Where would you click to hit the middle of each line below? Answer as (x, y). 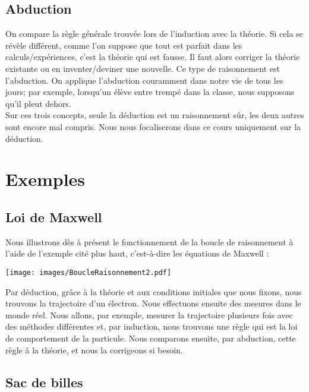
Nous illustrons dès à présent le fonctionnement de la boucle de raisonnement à (149, 241)
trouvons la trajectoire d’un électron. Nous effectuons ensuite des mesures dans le (153, 303)
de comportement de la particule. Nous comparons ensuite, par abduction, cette (151, 338)
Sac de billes (44, 382)
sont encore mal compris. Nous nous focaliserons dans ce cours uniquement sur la (153, 126)
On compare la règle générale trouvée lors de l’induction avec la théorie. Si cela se (154, 34)
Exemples (45, 179)
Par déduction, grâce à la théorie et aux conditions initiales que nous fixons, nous (154, 291)
